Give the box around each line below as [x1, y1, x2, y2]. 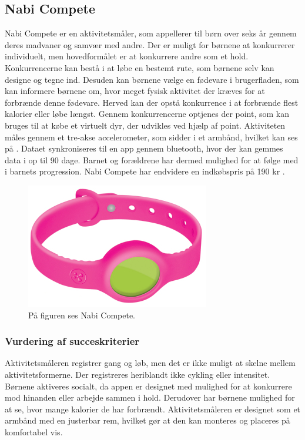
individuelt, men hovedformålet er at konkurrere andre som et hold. [5, 50, 249, 62]
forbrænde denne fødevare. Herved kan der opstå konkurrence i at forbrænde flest [5, 96, 299, 108]
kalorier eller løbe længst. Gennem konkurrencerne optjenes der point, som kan [5, 108, 290, 120]
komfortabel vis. [5, 425, 63, 438]
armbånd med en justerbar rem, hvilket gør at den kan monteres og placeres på [5, 414, 290, 426]
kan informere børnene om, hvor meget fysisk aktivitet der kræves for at [5, 85, 265, 97]
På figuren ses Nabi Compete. [28, 308, 135, 321]
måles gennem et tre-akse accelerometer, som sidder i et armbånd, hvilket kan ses [5, 130, 298, 143]
